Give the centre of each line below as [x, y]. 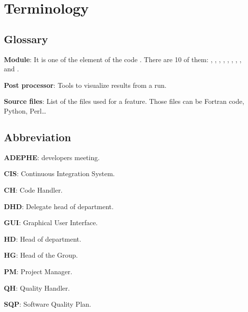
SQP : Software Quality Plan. [48, 304]
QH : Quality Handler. [37, 287]
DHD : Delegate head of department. [59, 206]
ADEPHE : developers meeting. [52, 157]
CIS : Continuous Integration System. [59, 173]
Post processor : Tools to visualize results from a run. [85, 85]
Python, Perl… [25, 110]
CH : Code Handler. [33, 189]
